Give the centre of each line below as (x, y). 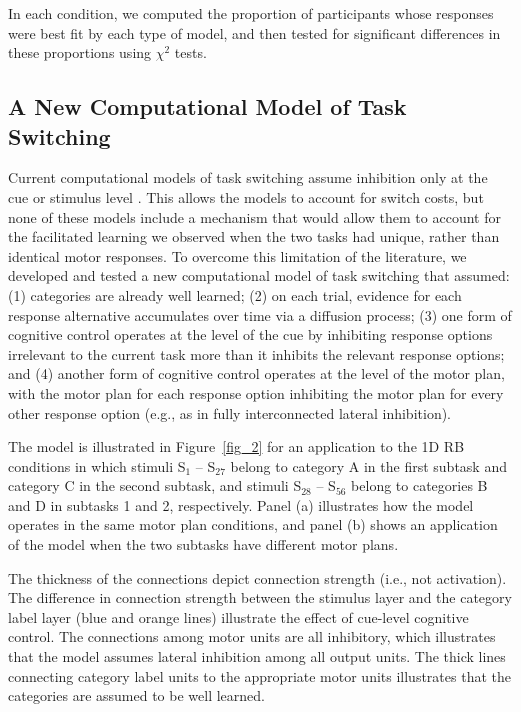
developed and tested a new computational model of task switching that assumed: (259, 275)
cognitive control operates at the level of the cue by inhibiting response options (250, 334)
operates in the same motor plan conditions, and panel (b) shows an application (253, 524)
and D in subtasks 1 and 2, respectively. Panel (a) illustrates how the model (241, 504)
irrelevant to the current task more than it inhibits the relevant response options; (256, 353)
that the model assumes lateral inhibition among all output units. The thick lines (257, 656)
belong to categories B (419, 485)
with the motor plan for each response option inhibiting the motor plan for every (256, 392)
